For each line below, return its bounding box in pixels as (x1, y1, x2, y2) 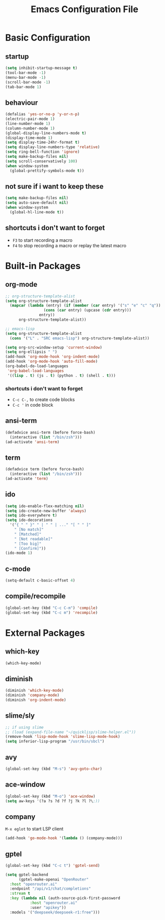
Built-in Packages (5, 260, 81, 272)
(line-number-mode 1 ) (5, 121, 51, 126)
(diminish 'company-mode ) (5, 693, 59, 698)
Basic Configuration (5, 32, 91, 43)
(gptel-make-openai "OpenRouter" (18, 877, 89, 882)
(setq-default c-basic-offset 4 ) (5, 578, 75, 583)
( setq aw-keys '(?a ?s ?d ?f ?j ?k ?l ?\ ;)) (5, 798, 100, 804)
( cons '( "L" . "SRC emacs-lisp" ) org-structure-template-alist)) (10, 335, 150, 341)
